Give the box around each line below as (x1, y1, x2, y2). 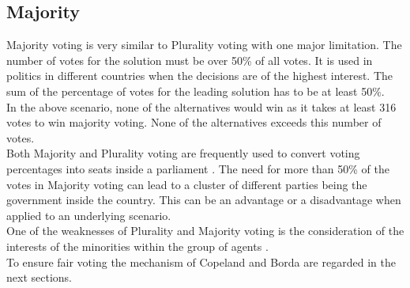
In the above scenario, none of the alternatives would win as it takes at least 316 (6, 98, 397, 115)
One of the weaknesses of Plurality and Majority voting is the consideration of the (6, 222, 404, 239)
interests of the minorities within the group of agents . (6, 237, 269, 254)
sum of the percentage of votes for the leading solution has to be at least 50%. (6, 82, 385, 99)
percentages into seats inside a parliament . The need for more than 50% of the (6, 160, 389, 176)
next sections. (6, 269, 72, 286)
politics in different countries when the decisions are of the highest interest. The (6, 67, 393, 84)
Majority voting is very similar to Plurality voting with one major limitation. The (6, 36, 402, 53)
